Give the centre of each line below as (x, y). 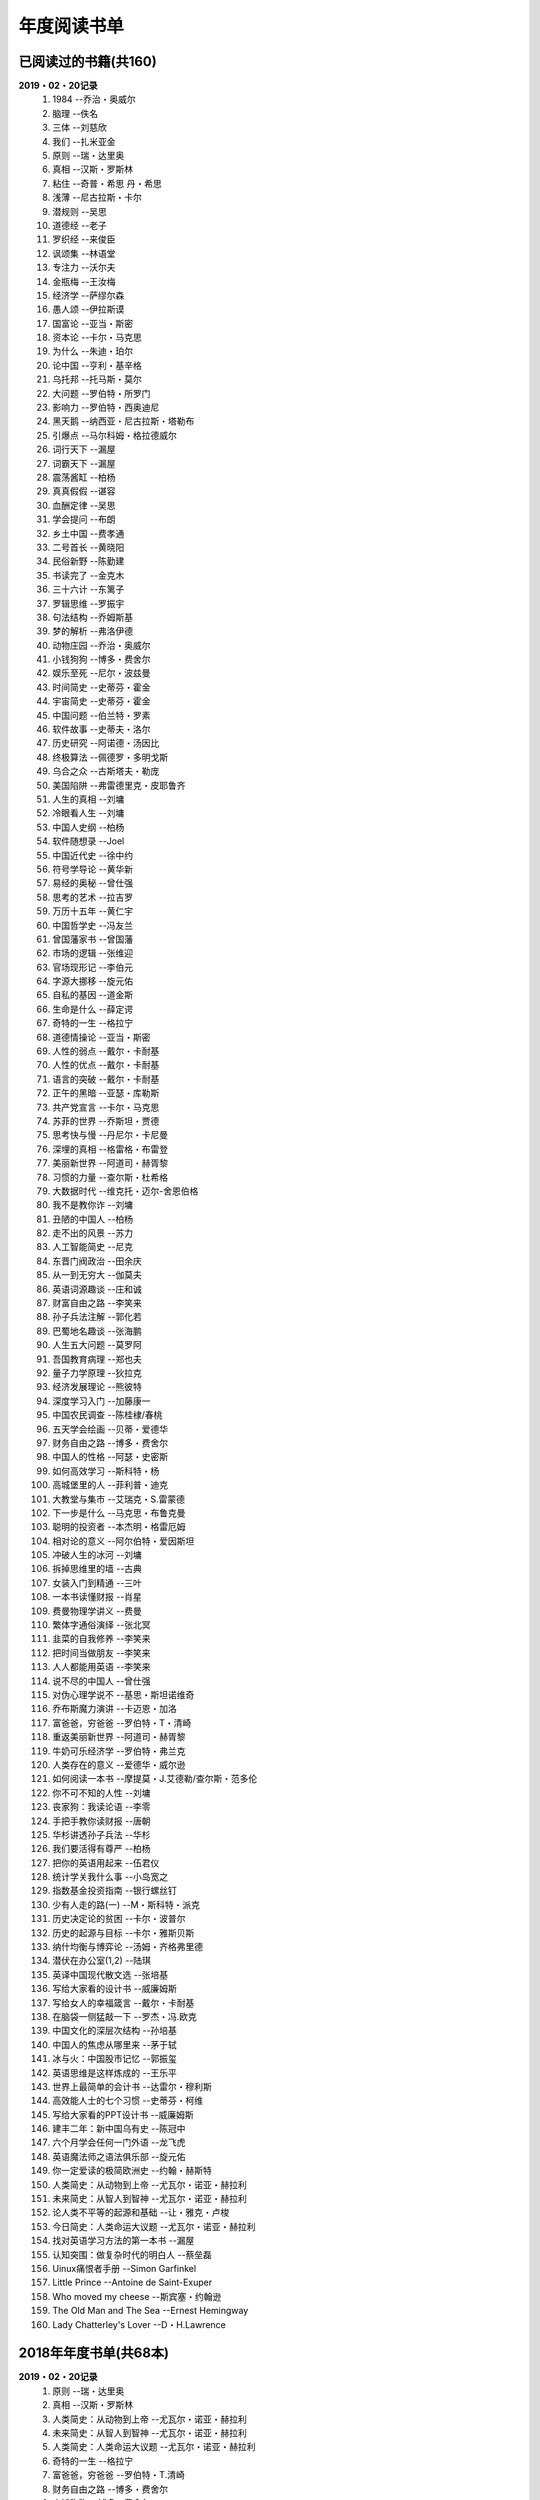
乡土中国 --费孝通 (88, 533)
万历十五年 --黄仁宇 (93, 911)
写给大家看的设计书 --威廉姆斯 (114, 1989)
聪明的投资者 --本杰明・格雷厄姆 (119, 1527)
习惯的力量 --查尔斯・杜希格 (110, 1177)
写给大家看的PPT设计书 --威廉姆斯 (123, 2114)
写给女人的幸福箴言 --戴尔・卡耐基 (123, 2002)
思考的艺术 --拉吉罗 (93, 897)
